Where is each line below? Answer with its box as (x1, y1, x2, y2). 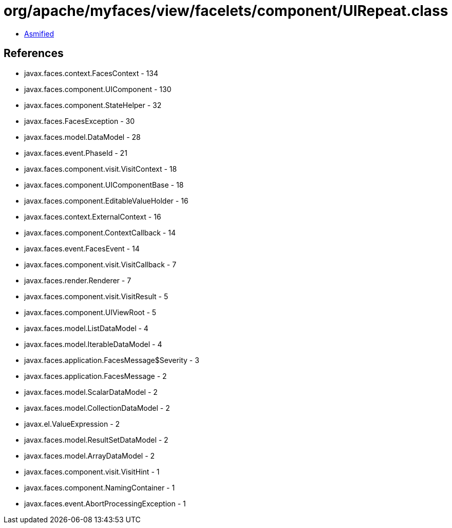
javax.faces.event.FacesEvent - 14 (24, 244, 140, 253)
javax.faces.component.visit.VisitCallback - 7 (24, 260, 177, 269)
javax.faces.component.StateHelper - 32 (24, 100, 162, 110)
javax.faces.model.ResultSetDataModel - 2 (24, 435, 168, 444)
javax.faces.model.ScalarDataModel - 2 (24, 387, 158, 396)
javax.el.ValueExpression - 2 (24, 419, 120, 428)
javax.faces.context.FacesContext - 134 (24, 68, 158, 78)
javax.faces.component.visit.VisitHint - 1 (24, 467, 160, 476)
